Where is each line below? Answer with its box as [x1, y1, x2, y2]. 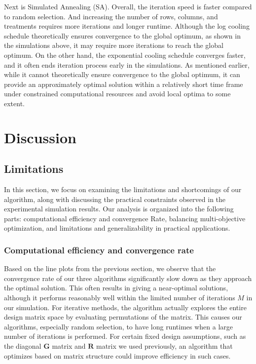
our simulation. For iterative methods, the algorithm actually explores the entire [4, 302, 247, 312]
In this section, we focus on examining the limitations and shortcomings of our [4, 184, 242, 195]
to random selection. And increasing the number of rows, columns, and [4, 11, 218, 21]
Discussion [4, 127, 76, 147]
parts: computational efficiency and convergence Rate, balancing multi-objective [4, 213, 246, 223]
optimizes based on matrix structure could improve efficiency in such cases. [4, 350, 231, 361]
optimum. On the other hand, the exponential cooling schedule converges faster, [4, 49, 246, 60]
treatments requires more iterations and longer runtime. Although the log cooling [4, 21, 250, 31]
